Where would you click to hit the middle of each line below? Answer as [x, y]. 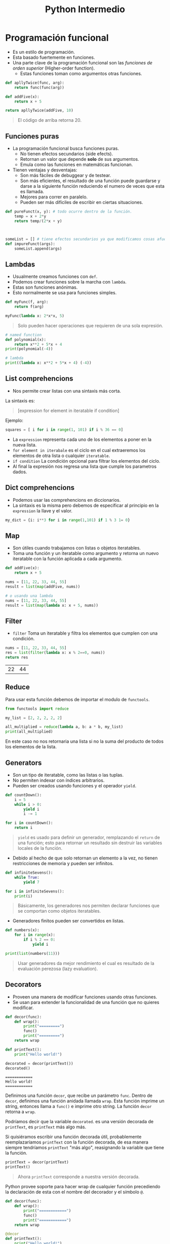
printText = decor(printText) [37, 1162]
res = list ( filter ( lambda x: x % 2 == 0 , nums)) [55, 653]
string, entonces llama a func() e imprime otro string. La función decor [78, 1107]
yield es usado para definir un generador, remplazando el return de [89, 838]
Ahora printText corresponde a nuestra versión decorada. [79, 1177]
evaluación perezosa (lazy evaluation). [58, 969]
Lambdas [20, 264]
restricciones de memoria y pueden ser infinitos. [63, 863]
